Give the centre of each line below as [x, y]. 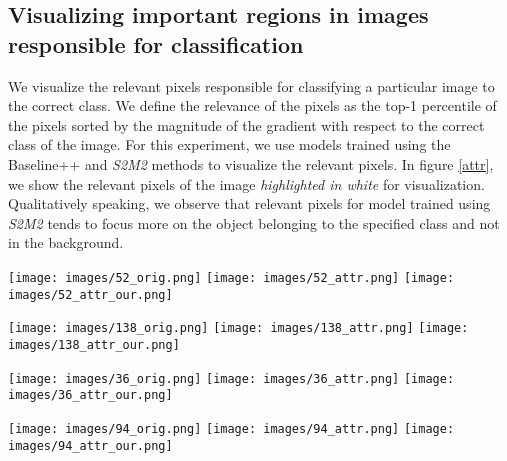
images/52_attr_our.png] [90, 294]
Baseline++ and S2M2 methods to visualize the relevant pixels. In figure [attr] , [251, 163]
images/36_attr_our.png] [90, 395]
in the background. [66, 242]
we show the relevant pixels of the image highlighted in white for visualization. [246, 183]
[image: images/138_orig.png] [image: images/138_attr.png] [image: [238, 328]
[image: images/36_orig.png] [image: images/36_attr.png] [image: [231, 378]
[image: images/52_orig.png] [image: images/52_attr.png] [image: [231, 277]
